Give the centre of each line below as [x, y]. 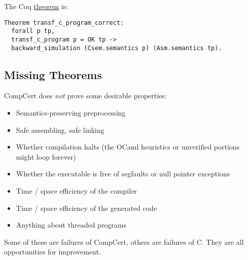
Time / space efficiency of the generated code [86, 208]
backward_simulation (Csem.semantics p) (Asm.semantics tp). [117, 48]
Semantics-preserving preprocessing [71, 113]
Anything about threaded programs [71, 225]
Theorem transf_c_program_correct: [64, 23]
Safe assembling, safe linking [60, 129]
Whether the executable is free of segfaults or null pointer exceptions [123, 174]
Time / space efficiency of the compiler [76, 190]
